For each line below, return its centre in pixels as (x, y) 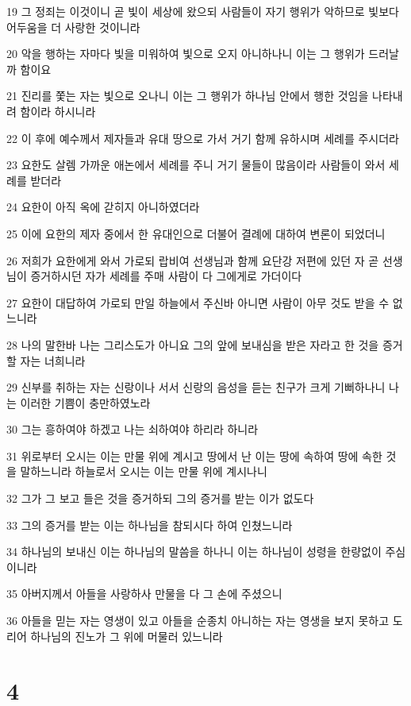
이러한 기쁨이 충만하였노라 (85, 402)
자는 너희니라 (53, 360)
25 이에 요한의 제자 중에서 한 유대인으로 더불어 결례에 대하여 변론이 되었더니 (196, 233)
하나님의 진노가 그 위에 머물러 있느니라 (127, 636)
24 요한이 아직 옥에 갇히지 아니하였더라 (103, 207)
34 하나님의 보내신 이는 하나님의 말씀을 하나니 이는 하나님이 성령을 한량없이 (194, 552)
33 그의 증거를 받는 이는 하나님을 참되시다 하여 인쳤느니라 (150, 525)
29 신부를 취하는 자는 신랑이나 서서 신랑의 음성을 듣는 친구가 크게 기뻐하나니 (196, 387)
